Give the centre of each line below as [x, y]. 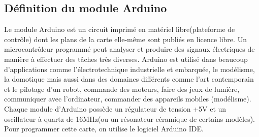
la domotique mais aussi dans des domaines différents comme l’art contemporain [129, 79]
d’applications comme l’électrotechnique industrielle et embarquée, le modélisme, [129, 69]
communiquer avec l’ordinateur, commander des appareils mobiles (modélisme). [128, 99]
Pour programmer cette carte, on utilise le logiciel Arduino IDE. [104, 129]
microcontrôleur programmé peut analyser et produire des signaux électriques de [129, 49]
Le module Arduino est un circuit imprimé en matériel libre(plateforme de [120, 29]
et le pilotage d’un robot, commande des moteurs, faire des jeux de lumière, [122, 89]
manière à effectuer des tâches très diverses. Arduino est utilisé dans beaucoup [126, 59]
